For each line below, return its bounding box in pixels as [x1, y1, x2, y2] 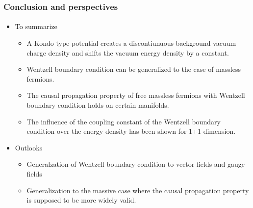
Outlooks [15, 142, 43, 152]
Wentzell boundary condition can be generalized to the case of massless [26, 64, 241, 74]
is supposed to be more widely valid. [26, 195, 136, 205]
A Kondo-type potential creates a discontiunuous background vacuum [26, 38, 236, 48]
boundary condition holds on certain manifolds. [26, 100, 169, 110]
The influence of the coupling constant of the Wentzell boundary [26, 116, 221, 126]
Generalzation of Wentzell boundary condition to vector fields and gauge [26, 159, 245, 169]
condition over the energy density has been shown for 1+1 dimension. [26, 126, 236, 136]
